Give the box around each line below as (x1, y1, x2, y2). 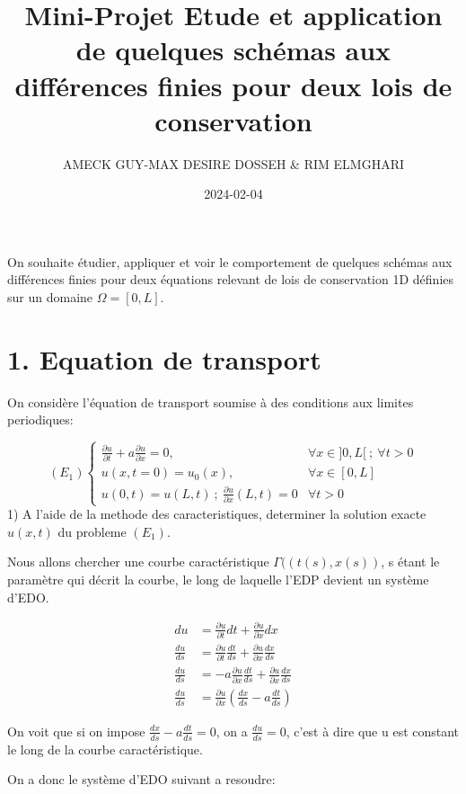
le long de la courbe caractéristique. (7, 739, 203, 758)
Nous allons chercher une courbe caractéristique (7, 552, 269, 571)
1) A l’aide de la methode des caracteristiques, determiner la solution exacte (7, 504, 426, 523)
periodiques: (7, 410, 74, 429)
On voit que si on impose (7, 721, 145, 740)
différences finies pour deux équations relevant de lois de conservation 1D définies (7, 270, 454, 289)
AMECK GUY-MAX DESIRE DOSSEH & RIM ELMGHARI (63, 154, 404, 173)
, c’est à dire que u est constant (286, 721, 460, 740)
